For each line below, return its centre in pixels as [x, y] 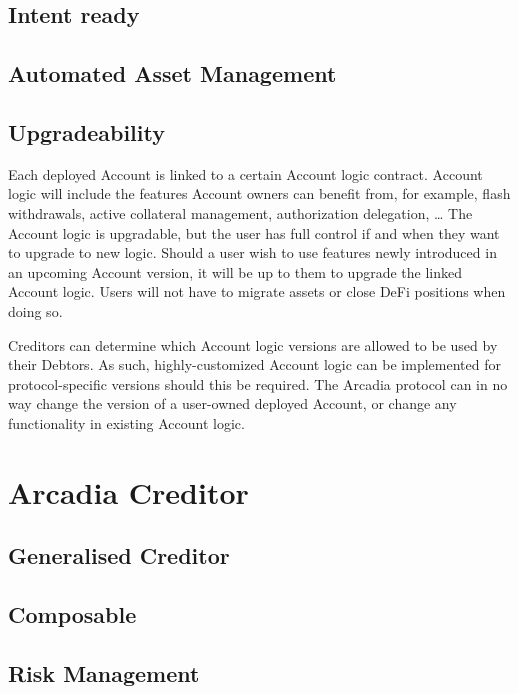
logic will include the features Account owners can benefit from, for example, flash [259, 193]
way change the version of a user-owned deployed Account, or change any [232, 403]
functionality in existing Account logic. [126, 422]
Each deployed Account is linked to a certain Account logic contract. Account [245, 173]
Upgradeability [86, 131]
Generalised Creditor [119, 555]
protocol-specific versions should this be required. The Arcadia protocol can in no [258, 383]
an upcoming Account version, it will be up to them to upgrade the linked [235, 271]
